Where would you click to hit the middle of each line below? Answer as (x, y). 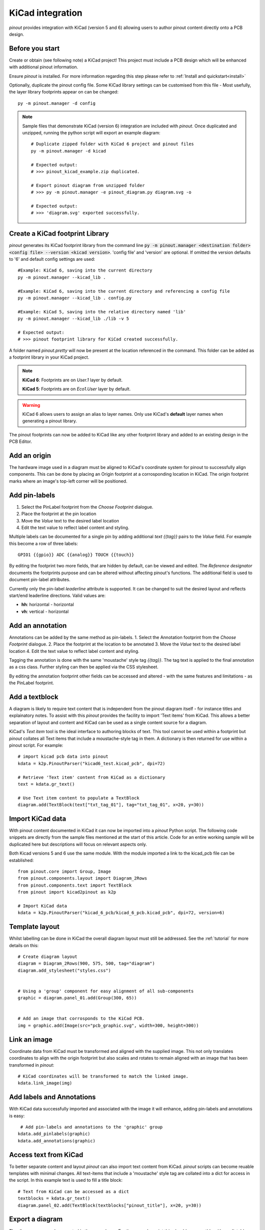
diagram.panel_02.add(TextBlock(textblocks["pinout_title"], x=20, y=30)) (110, 1205)
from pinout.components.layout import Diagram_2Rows (82, 878)
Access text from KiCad (46, 1154)
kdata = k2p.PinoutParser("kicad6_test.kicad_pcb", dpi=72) (92, 763)
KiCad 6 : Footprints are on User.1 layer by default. (72, 380)
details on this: (24, 945)
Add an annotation (38, 626)
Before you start (34, 48)
